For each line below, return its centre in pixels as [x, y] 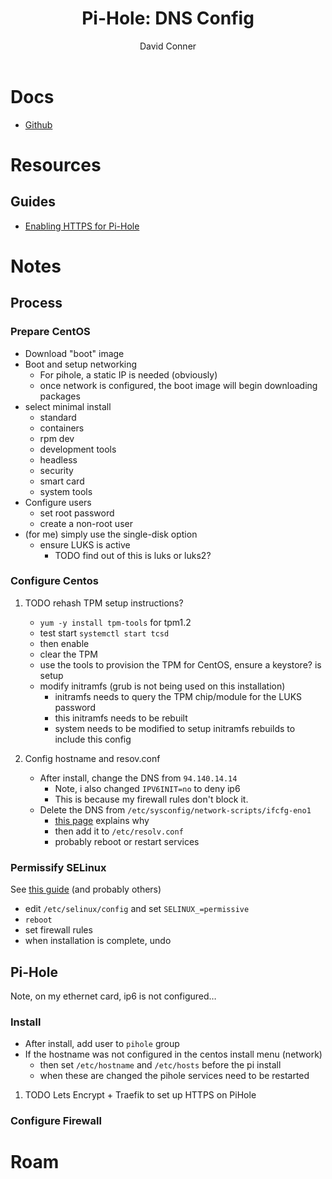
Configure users [58, 502]
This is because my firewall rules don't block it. [151, 799]
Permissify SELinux [58, 867]
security [56, 470]
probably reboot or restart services [127, 841]
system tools [66, 491]
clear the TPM [68, 654]
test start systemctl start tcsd [104, 633]
